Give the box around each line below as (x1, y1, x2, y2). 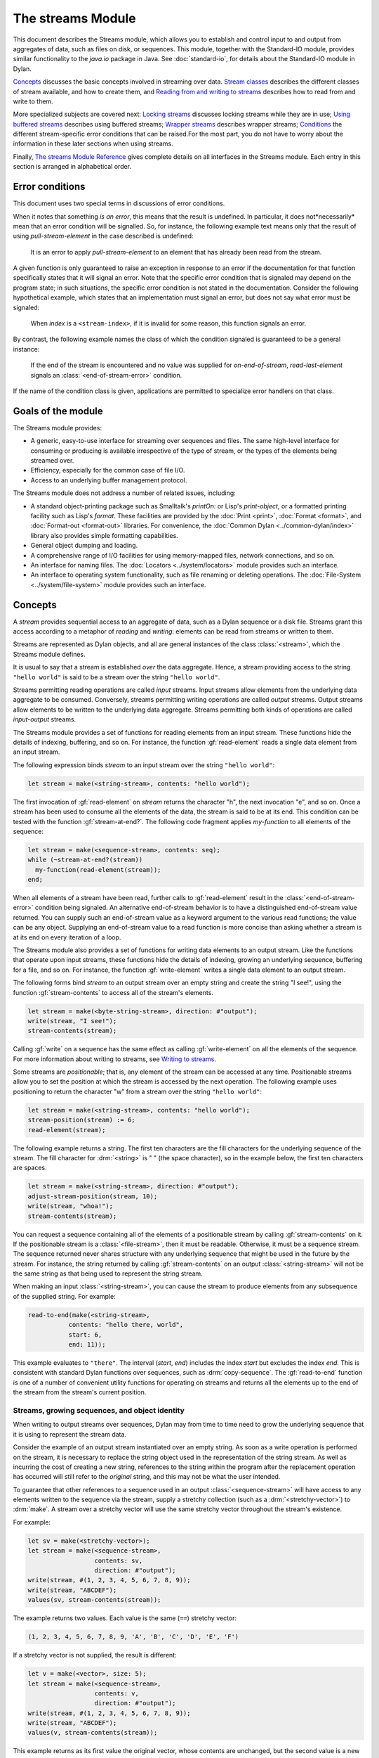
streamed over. (30, 456, 74, 465)
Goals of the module (13, 405, 103, 417)
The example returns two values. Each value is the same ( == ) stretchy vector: (13, 1614, 237, 1622)
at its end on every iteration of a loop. (13, 932, 121, 942)
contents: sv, (94, 1556, 143, 1565)
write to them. (13, 97, 53, 105)
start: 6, (68, 1330, 102, 1339)
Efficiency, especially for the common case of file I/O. (30, 466, 185, 475)
